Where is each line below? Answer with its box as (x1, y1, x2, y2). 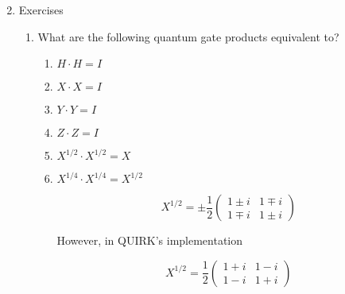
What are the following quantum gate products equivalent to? (37, 28, 339, 44)
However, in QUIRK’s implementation (56, 232, 243, 249)
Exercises (18, 2, 64, 17)
